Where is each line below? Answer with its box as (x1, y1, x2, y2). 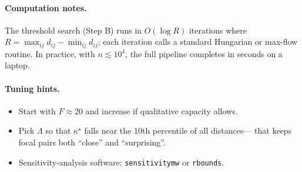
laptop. (5, 59, 30, 71)
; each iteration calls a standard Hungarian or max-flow (98, 35, 298, 48)
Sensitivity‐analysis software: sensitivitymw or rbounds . (18, 156, 224, 168)
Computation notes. (5, 1, 87, 14)
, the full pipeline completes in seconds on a (125, 47, 283, 59)
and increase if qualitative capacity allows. (85, 104, 238, 117)
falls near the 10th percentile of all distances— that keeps (84, 124, 292, 137)
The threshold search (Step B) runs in (5, 24, 142, 36)
